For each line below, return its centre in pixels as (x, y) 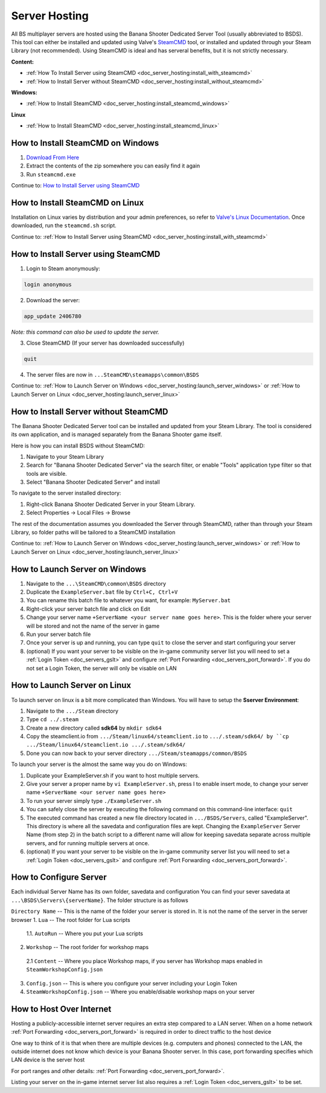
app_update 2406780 (53, 316)
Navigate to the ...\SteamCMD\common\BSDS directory (96, 583)
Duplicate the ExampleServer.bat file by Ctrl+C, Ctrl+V (102, 592)
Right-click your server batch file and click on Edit (88, 609)
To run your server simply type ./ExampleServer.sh (94, 800)
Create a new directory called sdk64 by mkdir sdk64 (94, 728)
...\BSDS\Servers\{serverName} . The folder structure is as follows (100, 900)
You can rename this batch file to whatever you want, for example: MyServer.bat (129, 600)
